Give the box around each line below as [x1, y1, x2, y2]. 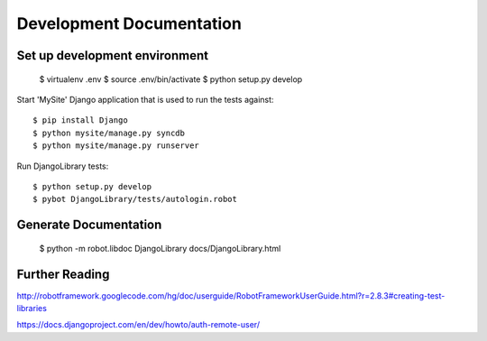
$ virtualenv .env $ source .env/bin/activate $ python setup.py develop [39, 73, 303, 85]
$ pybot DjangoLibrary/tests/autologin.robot [32, 194, 238, 205]
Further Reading [16, 266, 110, 281]
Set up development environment [16, 48, 209, 63]
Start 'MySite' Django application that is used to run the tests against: [16, 94, 274, 105]
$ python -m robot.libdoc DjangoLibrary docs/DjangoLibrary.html [39, 243, 281, 253]
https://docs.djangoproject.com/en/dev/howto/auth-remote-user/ [16, 319, 261, 330]
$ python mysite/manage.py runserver [32, 141, 200, 151]
